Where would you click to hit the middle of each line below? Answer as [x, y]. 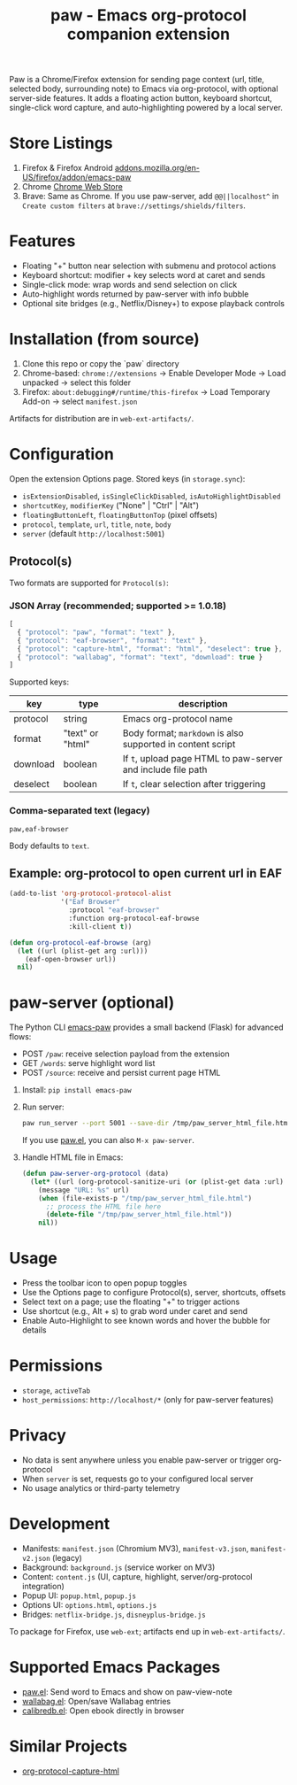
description [203, 704]
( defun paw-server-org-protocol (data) [95, 1174]
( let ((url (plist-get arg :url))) [83, 951]
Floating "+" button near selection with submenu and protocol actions [149, 266]
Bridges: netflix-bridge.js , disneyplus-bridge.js [114, 1614]
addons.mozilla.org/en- [157, 168]
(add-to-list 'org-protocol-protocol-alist [91, 894]
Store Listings [61, 143]
